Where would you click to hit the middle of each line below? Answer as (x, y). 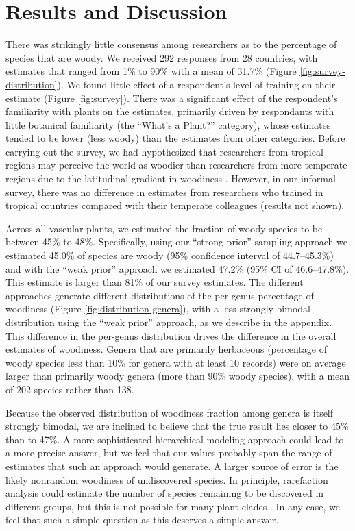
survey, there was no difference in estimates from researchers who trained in (164, 192)
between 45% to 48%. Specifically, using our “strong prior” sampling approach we (176, 242)
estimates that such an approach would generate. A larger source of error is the (172, 466)
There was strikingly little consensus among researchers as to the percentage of (171, 44)
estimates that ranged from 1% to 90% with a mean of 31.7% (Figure (151, 71)
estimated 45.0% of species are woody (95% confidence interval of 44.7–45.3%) (170, 255)
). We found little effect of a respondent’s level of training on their (196, 84)
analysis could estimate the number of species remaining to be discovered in (165, 493)
